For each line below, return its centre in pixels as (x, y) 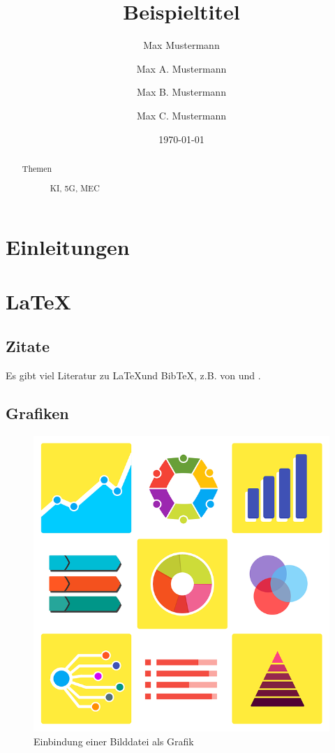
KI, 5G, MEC (75, 188)
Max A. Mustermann (181, 68)
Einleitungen (68, 247)
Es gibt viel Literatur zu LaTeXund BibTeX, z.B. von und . (133, 375)
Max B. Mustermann (181, 92)
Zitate (28, 346)
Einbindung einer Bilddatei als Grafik (114, 741)
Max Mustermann (181, 45)
